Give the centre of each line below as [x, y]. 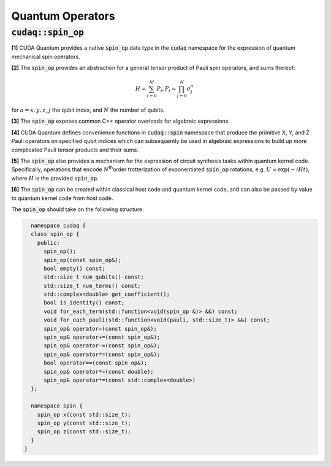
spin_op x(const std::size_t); [84, 415]
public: [49, 243]
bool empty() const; [74, 268]
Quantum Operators [63, 16]
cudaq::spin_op [48, 33]
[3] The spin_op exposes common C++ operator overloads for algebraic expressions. [120, 121]
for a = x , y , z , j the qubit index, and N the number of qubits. [88, 110]
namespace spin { [57, 406]
